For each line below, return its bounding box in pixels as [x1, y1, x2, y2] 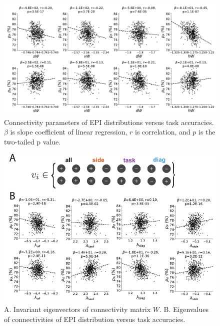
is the [198, 126, 215, 137]
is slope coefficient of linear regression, [10, 126, 127, 137]
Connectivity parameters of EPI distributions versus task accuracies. [4, 116, 214, 127]
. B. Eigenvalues [159, 304, 208, 314]
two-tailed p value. [4, 136, 61, 146]
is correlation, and [134, 126, 190, 137]
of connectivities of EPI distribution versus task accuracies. [4, 313, 185, 324]
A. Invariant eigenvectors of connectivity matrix [4, 304, 151, 314]
